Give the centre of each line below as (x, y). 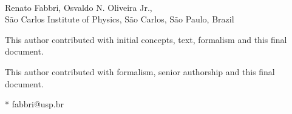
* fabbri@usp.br (35, 104)
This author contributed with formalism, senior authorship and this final (140, 71)
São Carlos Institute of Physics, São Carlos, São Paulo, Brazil (120, 19)
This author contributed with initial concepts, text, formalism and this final (146, 39)
